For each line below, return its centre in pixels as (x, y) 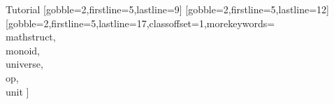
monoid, (23, 50)
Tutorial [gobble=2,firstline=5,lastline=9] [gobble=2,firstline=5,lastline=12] (167, 9)
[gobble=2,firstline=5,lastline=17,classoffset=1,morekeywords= (140, 23)
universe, (24, 64)
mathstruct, (31, 37)
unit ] (17, 91)
